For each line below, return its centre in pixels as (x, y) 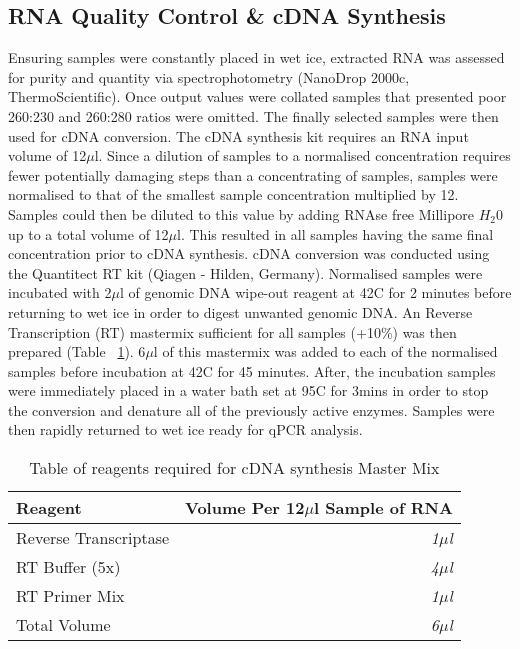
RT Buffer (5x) (68, 567)
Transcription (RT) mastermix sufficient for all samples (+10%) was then (232, 331)
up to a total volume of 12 (88, 233)
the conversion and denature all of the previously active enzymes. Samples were (251, 409)
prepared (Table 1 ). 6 (77, 351)
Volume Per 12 (245, 508)
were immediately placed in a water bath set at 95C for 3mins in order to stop (248, 390)
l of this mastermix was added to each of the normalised (325, 351)
